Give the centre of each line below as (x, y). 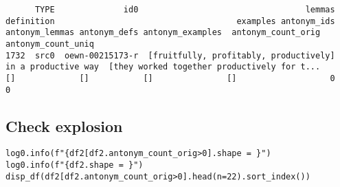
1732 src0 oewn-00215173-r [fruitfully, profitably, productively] (170, 55)
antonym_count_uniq (50, 44)
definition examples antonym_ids (170, 21)
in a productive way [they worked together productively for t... (163, 67)
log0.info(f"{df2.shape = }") (75, 165)
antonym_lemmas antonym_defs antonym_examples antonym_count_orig (163, 33)
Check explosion (64, 125)
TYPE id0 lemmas (185, 10)
